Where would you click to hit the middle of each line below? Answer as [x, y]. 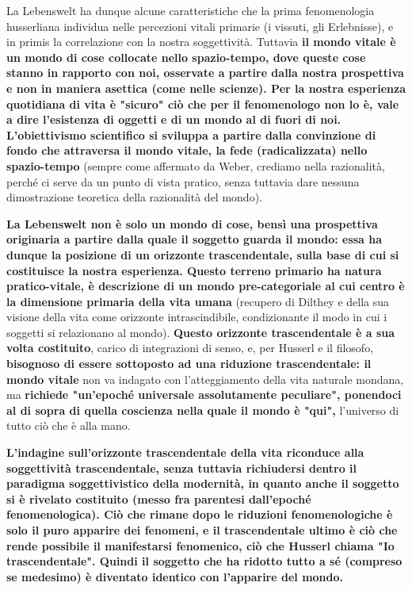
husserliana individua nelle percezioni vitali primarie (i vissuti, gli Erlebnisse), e [200, 26]
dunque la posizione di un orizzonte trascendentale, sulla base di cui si [203, 254]
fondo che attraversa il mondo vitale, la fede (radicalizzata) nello [187, 150]
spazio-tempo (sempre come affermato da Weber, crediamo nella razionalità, [196, 165]
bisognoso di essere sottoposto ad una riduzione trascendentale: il [189, 364]
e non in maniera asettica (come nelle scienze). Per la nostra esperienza [206, 88]
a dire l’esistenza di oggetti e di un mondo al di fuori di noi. [174, 119]
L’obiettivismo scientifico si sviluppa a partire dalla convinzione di [191, 134]
